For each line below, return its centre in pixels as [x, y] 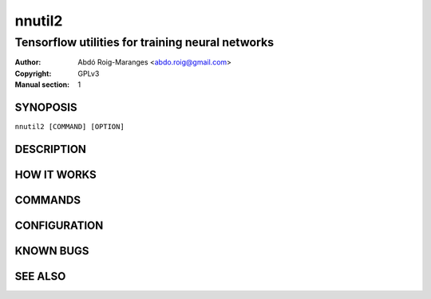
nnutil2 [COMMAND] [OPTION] [70, 127]
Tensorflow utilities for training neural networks [144, 42]
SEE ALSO [40, 276]
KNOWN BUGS [52, 251]
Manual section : [42, 85]
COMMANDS [48, 200]
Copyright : [33, 73]
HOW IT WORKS [55, 174]
